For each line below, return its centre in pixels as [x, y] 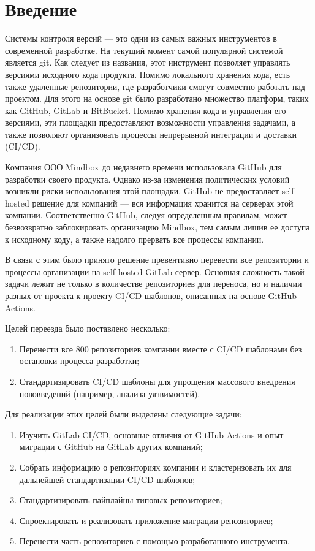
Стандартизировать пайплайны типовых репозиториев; [121, 500]
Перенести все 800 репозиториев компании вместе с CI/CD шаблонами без [161, 348]
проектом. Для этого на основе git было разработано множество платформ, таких [157, 98]
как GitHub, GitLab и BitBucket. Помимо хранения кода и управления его [146, 110]
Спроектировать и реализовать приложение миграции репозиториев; [146, 520]
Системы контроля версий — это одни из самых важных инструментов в [141, 38]
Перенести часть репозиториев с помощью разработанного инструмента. [154, 541]
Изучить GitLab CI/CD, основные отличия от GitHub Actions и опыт [151, 434]
